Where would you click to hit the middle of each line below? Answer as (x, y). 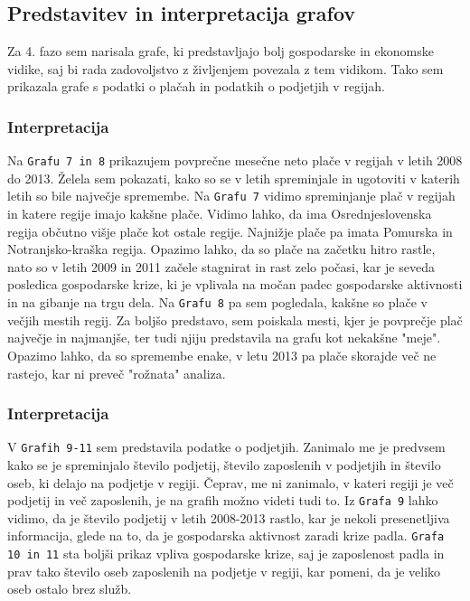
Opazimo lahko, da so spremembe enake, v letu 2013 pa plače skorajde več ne (222, 355)
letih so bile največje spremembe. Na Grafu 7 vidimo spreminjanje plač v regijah (231, 196)
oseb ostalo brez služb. (70, 589)
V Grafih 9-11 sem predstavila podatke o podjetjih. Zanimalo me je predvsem (226, 447)
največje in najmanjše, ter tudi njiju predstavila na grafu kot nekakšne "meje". (224, 338)
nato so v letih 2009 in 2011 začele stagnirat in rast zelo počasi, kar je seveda (221, 266)
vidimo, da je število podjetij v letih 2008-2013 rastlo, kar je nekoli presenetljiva (229, 517)
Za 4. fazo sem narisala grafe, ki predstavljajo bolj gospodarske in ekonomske (221, 51)
